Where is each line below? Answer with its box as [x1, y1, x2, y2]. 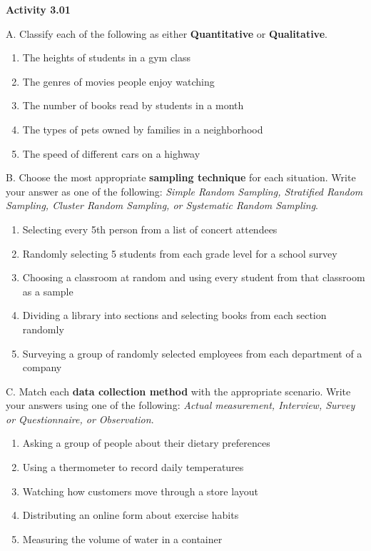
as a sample [22, 283, 73, 298]
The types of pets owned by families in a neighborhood [22, 121, 263, 136]
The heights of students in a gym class [22, 50, 191, 65]
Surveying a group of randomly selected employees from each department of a [22, 345, 362, 360]
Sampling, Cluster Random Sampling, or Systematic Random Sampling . [6, 198, 318, 213]
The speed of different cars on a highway [22, 146, 200, 161]
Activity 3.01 [6, 2, 71, 16]
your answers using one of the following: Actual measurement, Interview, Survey [6, 398, 355, 413]
